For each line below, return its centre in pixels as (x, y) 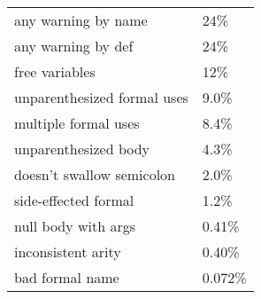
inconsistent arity (68, 252)
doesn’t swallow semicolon (95, 174)
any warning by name (81, 20)
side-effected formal (74, 200)
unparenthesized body (82, 149)
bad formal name (67, 277)
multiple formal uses (77, 123)
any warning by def (74, 46)
